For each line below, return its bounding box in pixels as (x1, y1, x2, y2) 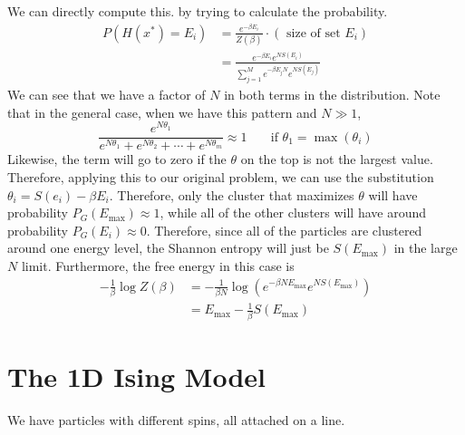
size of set (286, 26, 341, 40)
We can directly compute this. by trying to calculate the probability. (7, 2, 388, 20)
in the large (393, 238, 458, 257)
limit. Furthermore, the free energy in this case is (21, 256, 295, 275)
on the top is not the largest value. (240, 150, 433, 169)
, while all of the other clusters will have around (160, 203, 427, 222)
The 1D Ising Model (7, 357, 266, 394)
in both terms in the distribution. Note (224, 85, 441, 103)
